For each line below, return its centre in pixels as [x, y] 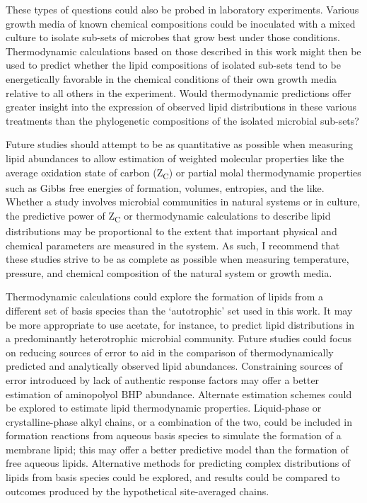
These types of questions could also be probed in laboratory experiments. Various [182, 9]
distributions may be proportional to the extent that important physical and [171, 231]
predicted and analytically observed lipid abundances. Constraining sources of [174, 366]
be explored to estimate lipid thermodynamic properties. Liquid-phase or [164, 408]
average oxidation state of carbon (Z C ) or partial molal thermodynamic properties [183, 173]
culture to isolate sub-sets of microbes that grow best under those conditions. [173, 37]
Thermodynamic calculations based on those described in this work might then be [183, 51]
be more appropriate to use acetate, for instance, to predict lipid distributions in [180, 324]
